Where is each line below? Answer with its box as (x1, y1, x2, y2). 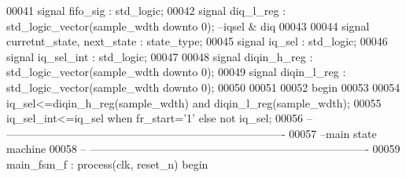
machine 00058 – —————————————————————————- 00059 (6, 140, 400, 157)
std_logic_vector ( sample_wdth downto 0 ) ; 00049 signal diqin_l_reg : (6, 64, 346, 80)
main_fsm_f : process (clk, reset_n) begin (6, 155, 209, 172)
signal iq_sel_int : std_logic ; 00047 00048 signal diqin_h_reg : (6, 48, 313, 64)
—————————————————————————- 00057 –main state (6, 125, 377, 141)
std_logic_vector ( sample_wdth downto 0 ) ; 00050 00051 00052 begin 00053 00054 (6, 78, 400, 95)
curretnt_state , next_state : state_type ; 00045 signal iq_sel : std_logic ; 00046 (6, 33, 388, 49)
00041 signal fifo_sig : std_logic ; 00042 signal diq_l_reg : (6, 2, 286, 18)
